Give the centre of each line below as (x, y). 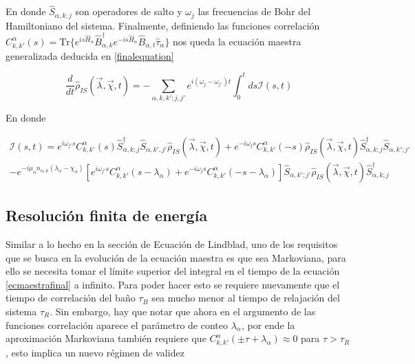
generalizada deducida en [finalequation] (90, 55)
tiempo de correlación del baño (71, 298)
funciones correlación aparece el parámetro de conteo (117, 325)
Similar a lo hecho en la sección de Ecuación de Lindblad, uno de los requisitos (172, 244)
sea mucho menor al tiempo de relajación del (246, 298)
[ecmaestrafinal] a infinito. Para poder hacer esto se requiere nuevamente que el (173, 284)
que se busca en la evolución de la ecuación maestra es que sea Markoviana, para (176, 257)
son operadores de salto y (129, 11)
